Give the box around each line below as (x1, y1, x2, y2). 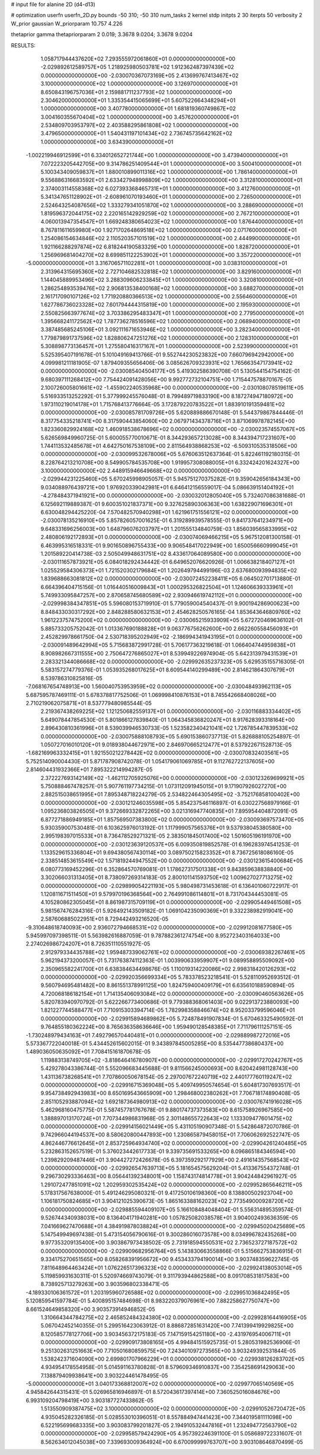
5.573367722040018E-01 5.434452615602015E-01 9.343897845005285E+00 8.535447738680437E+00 (25, 1040, 284, 1047)
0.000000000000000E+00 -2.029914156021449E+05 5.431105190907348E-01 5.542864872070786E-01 (40, 1123, 299, 1130)
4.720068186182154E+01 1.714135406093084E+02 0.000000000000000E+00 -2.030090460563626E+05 (40, 990, 304, 997)
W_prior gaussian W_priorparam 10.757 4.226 (11, 20, 123, 27)
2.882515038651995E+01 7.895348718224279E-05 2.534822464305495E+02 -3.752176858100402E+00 (40, 791, 300, 798)
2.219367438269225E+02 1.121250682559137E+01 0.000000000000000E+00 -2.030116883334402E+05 (40, 708, 302, 715)
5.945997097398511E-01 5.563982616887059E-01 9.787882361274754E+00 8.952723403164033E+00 (25, 932, 280, 939)
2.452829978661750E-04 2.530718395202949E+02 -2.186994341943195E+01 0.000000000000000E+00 (40, 633, 302, 640)
